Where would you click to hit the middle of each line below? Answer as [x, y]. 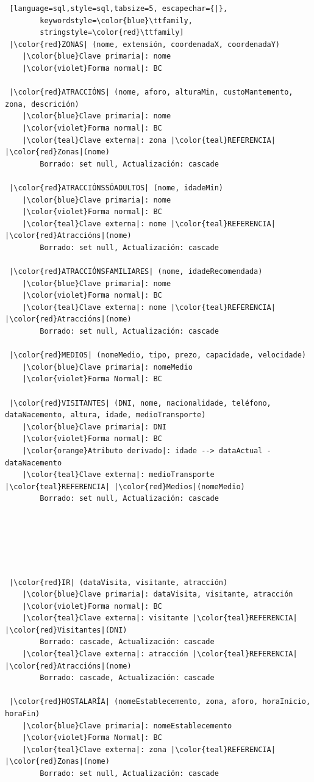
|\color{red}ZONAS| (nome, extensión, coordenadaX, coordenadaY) [145, 44]
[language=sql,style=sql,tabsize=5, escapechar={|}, [119, 9]
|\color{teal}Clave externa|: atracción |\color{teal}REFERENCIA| [160, 654]
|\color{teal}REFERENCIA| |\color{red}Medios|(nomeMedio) [125, 486]
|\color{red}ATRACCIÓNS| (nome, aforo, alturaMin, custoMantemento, [151, 92]
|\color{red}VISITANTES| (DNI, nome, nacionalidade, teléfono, [140, 403]
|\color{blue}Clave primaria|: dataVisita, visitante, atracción [158, 594]
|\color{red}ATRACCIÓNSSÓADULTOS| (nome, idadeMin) [116, 188]
